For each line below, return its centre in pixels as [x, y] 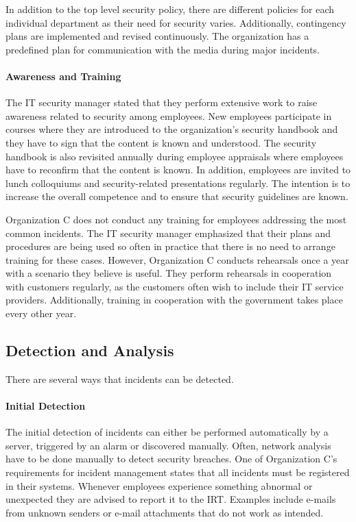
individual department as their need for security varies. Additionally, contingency [176, 22]
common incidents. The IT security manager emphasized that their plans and [168, 233]
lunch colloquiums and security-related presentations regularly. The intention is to [178, 183]
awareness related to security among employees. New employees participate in [169, 115]
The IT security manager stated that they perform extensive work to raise [162, 102]
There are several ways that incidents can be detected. [120, 378]
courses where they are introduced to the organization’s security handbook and [172, 129]
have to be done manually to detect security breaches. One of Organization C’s [171, 459]
